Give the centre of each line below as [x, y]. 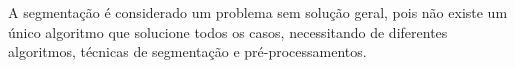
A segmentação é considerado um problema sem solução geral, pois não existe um [258, 12]
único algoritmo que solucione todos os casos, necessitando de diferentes [228, 31]
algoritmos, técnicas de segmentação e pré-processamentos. [187, 51]
